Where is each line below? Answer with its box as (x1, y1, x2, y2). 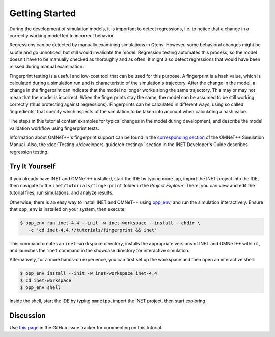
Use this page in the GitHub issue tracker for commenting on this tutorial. (9, 325, 163, 331)
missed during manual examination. (9, 63, 84, 69)
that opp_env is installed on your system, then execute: (9, 206, 126, 212)
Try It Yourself (9, 162, 56, 171)
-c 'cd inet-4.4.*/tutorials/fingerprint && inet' (28, 227, 157, 233)
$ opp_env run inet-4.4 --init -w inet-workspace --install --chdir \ (20, 220, 201, 226)
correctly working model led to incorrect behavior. (9, 32, 115, 38)
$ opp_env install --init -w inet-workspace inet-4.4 (20, 271, 157, 276)
